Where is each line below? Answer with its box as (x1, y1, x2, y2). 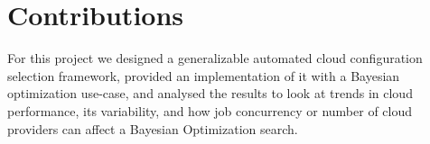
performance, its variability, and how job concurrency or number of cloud (7, 101, 413, 120)
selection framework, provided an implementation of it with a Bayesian (7, 66, 400, 85)
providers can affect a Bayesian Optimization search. (7, 119, 298, 138)
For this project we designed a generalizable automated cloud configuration (7, 49, 423, 67)
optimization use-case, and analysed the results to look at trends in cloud (7, 84, 413, 103)
